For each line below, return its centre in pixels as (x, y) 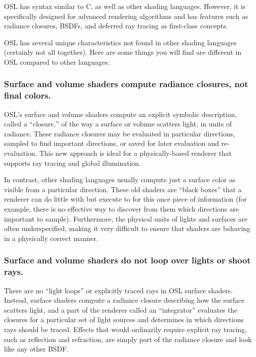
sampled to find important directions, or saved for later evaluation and (112, 143)
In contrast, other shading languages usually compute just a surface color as (120, 179)
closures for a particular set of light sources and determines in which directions (124, 319)
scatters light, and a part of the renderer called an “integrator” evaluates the (121, 309)
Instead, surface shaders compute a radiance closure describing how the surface (124, 300)
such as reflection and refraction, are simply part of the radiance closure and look (128, 339)
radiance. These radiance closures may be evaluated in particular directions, (120, 133)
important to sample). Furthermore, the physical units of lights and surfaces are (126, 218)
